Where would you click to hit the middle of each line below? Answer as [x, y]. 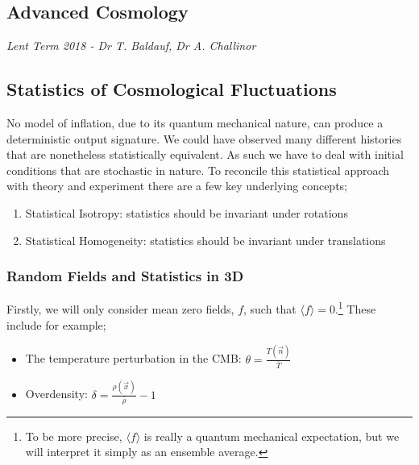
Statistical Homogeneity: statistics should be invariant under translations [205, 240]
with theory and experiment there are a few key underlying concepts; [177, 186]
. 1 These [355, 308]
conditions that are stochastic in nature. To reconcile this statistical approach [198, 170]
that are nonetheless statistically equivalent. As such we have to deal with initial [205, 154]
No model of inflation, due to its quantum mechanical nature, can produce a [195, 122]
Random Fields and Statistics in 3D [125, 276]
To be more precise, [74, 436]
